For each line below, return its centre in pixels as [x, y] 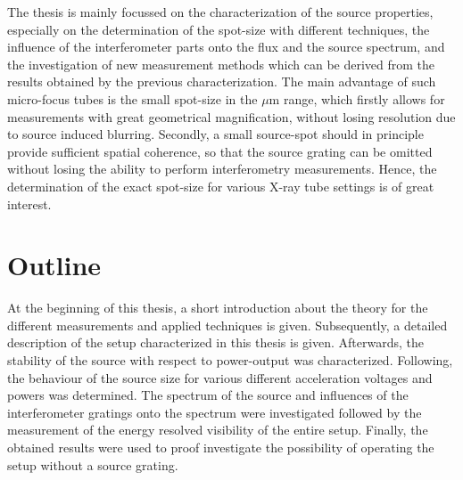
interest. [29, 203]
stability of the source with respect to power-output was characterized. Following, [230, 360]
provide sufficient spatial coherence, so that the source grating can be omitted [220, 151]
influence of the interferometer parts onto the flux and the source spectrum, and [226, 47]
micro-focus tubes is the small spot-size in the [132, 98]
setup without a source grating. [93, 464]
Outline [54, 265]
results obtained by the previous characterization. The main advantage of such [222, 81]
